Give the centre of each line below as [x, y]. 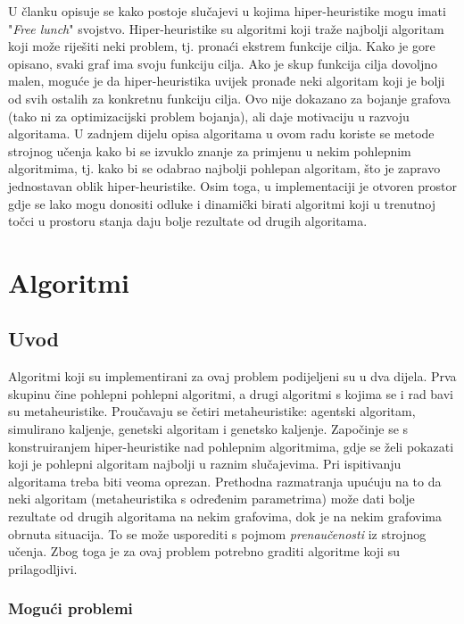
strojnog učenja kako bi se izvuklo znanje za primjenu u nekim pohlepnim [210, 150]
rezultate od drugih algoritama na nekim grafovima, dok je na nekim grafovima [225, 516]
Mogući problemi [70, 608]
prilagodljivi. [43, 568]
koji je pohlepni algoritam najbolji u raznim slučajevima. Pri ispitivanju [205, 464]
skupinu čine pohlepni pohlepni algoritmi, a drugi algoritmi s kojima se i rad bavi [231, 393]
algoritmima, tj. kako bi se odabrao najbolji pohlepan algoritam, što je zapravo [224, 168]
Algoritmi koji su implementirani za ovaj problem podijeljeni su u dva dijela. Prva [232, 376]
